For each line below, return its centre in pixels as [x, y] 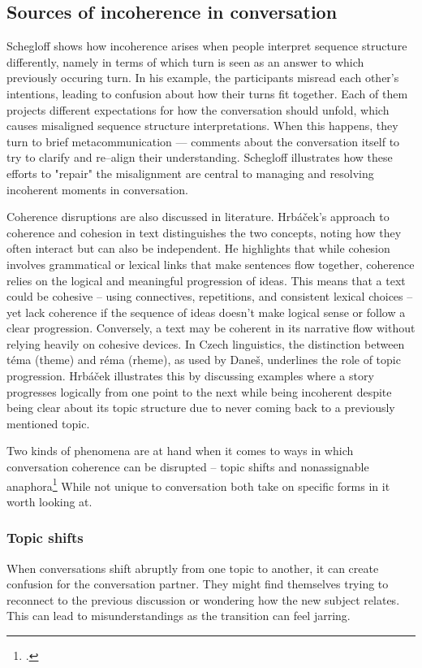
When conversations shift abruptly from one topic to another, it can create [193, 568]
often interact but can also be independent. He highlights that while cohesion [198, 248]
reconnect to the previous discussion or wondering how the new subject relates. [203, 599]
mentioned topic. [48, 423]
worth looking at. [50, 501]
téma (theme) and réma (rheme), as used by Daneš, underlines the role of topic [204, 360]
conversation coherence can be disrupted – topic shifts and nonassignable [188, 467]
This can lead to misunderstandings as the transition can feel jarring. [179, 616]
